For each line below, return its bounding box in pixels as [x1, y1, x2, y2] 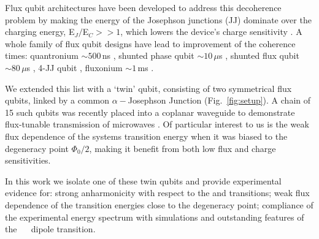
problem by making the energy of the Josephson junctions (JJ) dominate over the [5, 13, 312, 26]
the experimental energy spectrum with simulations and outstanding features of [5, 210, 304, 223]
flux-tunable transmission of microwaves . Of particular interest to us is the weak [5, 118, 309, 131]
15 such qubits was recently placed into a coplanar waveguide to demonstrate [5, 105, 295, 118]
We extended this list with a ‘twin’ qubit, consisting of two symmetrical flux [5, 82, 292, 94]
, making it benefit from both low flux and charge [89, 142, 276, 154]
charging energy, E [5, 25, 75, 38]
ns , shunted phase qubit [102, 49, 194, 62]
